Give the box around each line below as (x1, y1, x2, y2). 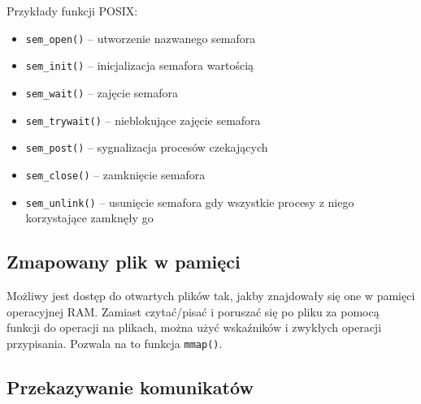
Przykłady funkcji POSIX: (7, 2, 138, 19)
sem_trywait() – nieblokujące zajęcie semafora (25, 111, 261, 128)
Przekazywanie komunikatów (7, 374, 254, 399)
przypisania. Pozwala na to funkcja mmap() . (7, 334, 223, 351)
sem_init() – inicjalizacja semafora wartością (25, 57, 254, 74)
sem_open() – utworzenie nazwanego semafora (25, 29, 256, 46)
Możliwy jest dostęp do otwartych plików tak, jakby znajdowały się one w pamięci (7, 286, 415, 303)
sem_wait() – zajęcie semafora (25, 84, 178, 101)
